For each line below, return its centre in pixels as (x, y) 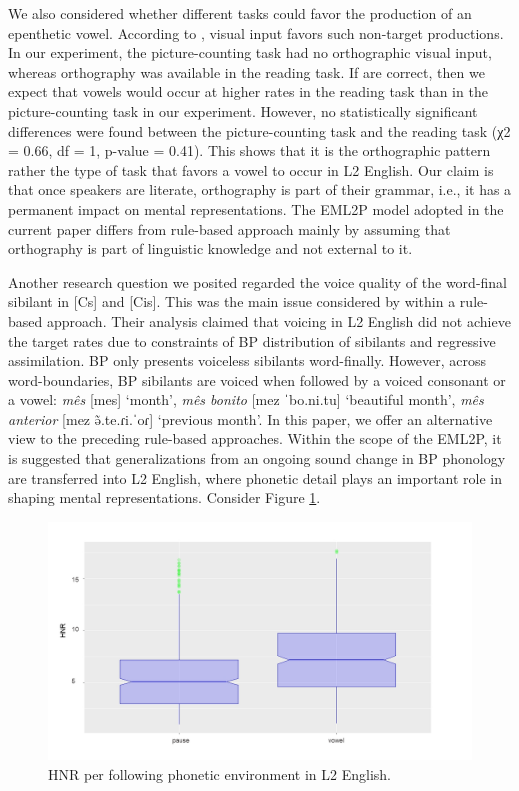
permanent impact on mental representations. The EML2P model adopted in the (256, 208)
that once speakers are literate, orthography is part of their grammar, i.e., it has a (260, 189)
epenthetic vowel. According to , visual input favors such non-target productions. (256, 32)
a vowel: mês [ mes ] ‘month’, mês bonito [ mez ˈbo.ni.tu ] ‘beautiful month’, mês (246, 399)
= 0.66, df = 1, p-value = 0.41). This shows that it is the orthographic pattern (249, 150)
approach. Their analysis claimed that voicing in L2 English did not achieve (278, 320)
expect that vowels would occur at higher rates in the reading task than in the (248, 91)
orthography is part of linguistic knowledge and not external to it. (210, 248)
